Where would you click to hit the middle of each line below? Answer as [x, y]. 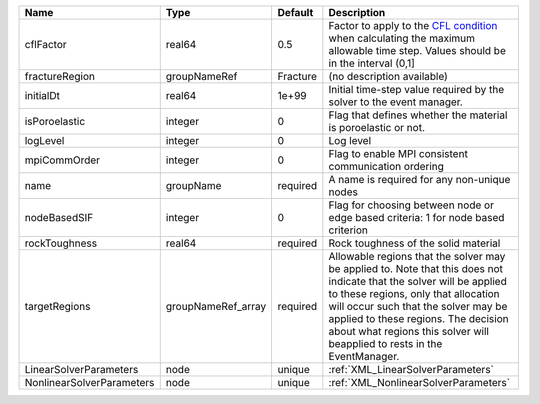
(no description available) [388, 76]
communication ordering [386, 166]
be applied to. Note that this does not [416, 268]
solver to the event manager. [396, 102]
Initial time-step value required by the [416, 89]
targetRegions [57, 306]
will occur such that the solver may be [418, 306]
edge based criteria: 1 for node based [416, 217]
